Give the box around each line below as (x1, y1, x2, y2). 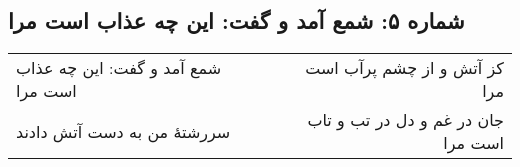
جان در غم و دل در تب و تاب (307, 108, 504, 132)
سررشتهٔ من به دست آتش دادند (16, 119, 231, 143)
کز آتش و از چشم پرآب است (305, 56, 504, 80)
